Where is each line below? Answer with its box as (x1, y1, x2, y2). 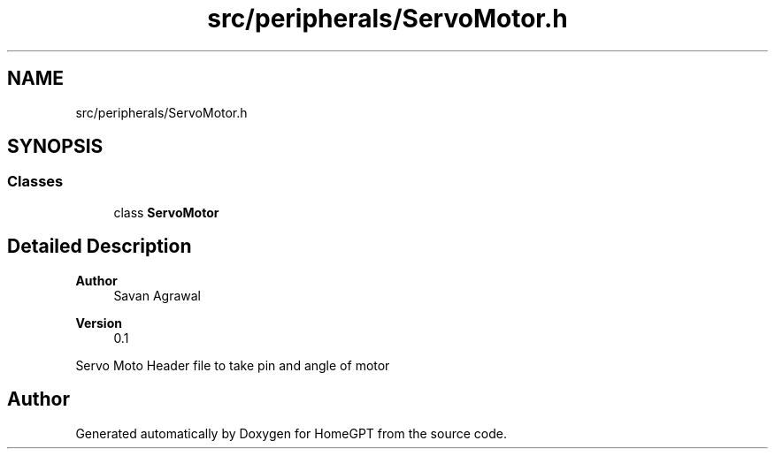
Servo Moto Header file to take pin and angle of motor (75, 357, 390, 373)
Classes (7, 172, 64, 191)
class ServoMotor (113, 204, 219, 220)
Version (75, 315, 122, 331)
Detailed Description (7, 235, 192, 258)
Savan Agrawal (113, 287, 201, 303)
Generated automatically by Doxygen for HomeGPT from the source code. (75, 425, 507, 441)
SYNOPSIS (7, 135, 104, 158)
